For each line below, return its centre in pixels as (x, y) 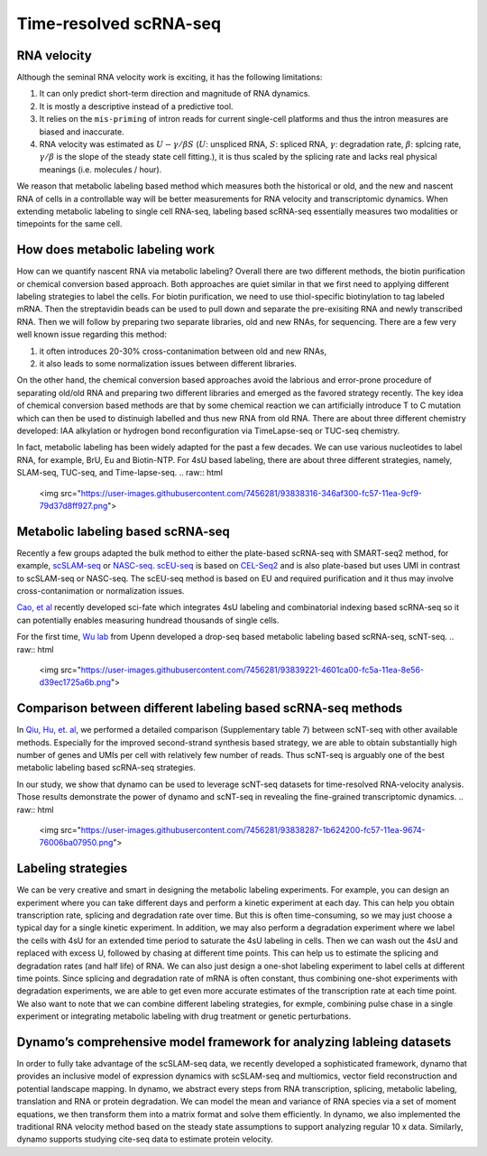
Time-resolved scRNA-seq (119, 23)
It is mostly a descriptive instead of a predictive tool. (136, 106)
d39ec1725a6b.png (75, 682)
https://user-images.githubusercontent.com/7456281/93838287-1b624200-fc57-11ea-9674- (253, 829)
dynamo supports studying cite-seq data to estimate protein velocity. (145, 1139)
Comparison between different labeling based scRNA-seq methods (210, 708)
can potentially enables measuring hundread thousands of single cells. (148, 620)
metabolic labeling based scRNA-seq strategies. (106, 768)
